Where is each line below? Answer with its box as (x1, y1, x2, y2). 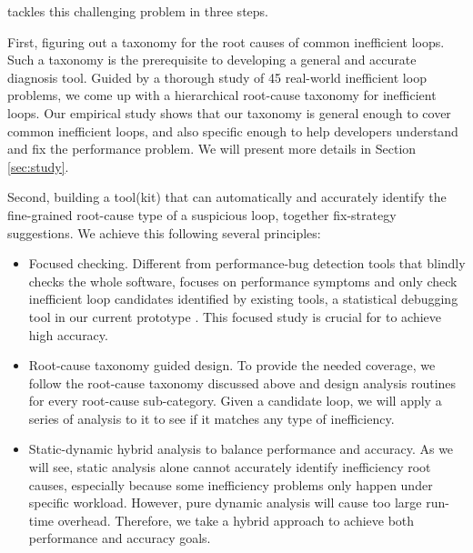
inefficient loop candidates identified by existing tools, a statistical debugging (28, 289, 458, 308)
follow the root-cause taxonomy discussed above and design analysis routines (28, 373, 457, 392)
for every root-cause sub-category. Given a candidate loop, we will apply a (28, 391, 442, 410)
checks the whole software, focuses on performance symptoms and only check (28, 271, 458, 290)
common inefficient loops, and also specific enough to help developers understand (7, 121, 458, 140)
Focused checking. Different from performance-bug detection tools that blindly (28, 254, 466, 273)
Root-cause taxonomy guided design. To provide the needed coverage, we (28, 356, 436, 375)
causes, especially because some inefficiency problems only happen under (28, 475, 433, 494)
